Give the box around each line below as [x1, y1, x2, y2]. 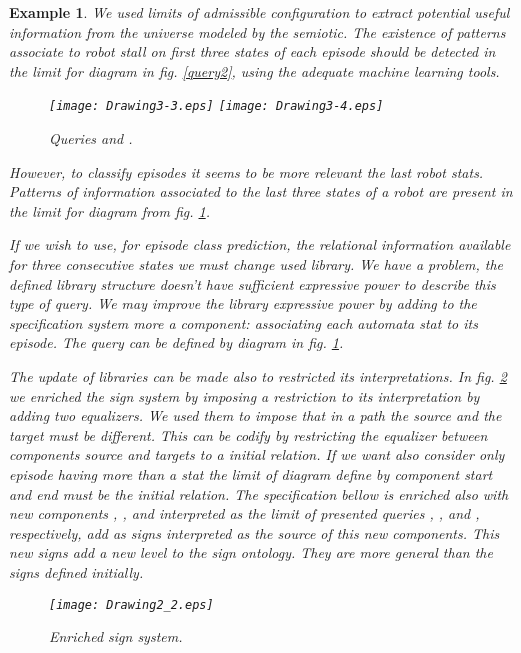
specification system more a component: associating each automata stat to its [9, 312, 478, 333]
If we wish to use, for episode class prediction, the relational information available [9, 234, 511, 255]
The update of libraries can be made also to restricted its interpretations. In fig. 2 [9, 365, 507, 386]
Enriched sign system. [49, 626, 183, 647]
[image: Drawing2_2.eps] [49, 597, 214, 612]
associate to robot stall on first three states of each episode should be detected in [9, 41, 496, 62]
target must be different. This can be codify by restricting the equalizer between [9, 424, 488, 445]
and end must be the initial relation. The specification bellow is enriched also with [9, 483, 509, 504]
